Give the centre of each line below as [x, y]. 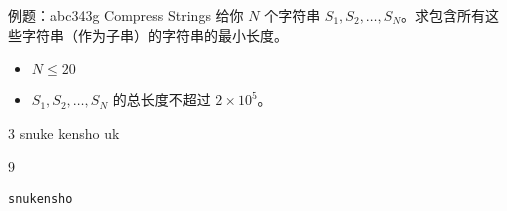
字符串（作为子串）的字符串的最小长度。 [154, 34]
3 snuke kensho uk [64, 132]
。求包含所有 [443, 15]
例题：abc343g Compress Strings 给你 [126, 15]
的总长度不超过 [161, 99]
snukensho [40, 198]
